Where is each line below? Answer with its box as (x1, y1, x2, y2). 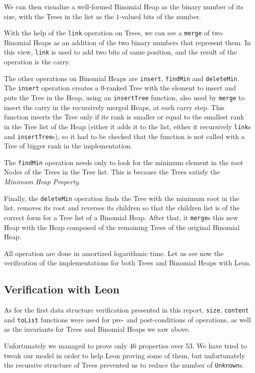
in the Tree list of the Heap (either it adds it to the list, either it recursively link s (4, 121, 251, 131)
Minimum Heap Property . (4, 176, 80, 186)
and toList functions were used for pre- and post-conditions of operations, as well (4, 314, 251, 324)
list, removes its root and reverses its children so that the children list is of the (4, 202, 240, 213)
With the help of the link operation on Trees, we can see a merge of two (4, 28, 223, 38)
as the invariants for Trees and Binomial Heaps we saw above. (4, 324, 190, 334)
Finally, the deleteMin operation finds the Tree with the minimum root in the (4, 193, 239, 203)
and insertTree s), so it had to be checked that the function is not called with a (4, 131, 245, 141)
